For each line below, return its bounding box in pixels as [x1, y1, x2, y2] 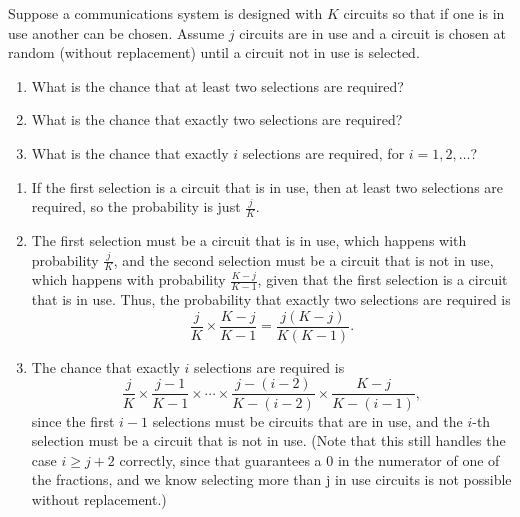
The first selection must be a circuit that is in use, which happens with [31, 229, 467, 250]
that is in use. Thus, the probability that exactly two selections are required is [31, 289, 511, 310]
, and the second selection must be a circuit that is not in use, [113, 249, 494, 270]
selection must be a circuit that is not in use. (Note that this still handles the [31, 430, 506, 451]
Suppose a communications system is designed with [8, 3, 323, 23]
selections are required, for [242, 142, 405, 163]
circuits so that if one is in [343, 3, 505, 23]
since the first [31, 410, 115, 431]
